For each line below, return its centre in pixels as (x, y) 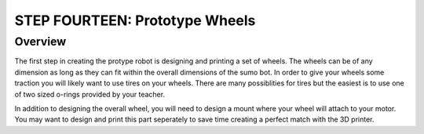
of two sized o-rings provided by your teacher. (90, 94)
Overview (40, 42)
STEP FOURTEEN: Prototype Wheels (135, 20)
